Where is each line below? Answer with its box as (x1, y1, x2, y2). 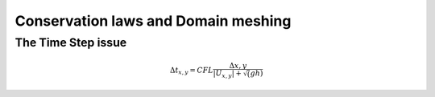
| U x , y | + (213, 69, 242, 80)
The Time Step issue (14, 35, 127, 50)
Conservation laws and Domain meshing (14, 12, 292, 30)
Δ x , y (229, 61, 247, 70)
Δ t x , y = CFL (169, 65, 213, 76)
